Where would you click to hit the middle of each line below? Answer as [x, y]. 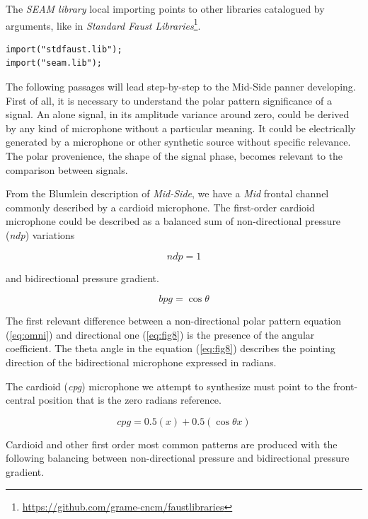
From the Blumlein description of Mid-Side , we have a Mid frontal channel [167, 193]
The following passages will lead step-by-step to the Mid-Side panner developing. [181, 87]
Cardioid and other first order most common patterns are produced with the [172, 444]
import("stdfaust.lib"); [64, 49]
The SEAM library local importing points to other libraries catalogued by [165, 8]
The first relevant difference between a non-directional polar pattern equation [173, 321]
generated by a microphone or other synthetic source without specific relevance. [178, 142]
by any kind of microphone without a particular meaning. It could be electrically [181, 128]
